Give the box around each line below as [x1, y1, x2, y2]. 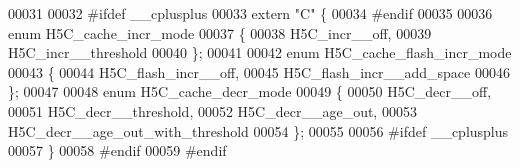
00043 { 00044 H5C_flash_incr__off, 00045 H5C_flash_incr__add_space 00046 [8, 61, 510, 82]
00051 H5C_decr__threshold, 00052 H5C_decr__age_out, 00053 [8, 100, 417, 121]
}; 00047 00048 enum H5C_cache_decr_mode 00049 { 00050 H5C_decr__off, [8, 81, 492, 102]
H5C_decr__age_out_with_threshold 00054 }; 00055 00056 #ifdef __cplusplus [8, 120, 509, 141]
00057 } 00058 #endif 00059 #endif [8, 140, 227, 161]
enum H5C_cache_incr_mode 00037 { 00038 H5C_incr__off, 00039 [8, 22, 432, 43]
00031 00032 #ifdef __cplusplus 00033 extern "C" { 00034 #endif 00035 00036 [8, 3, 493, 23]
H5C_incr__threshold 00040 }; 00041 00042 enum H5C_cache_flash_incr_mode [8, 42, 512, 63]
